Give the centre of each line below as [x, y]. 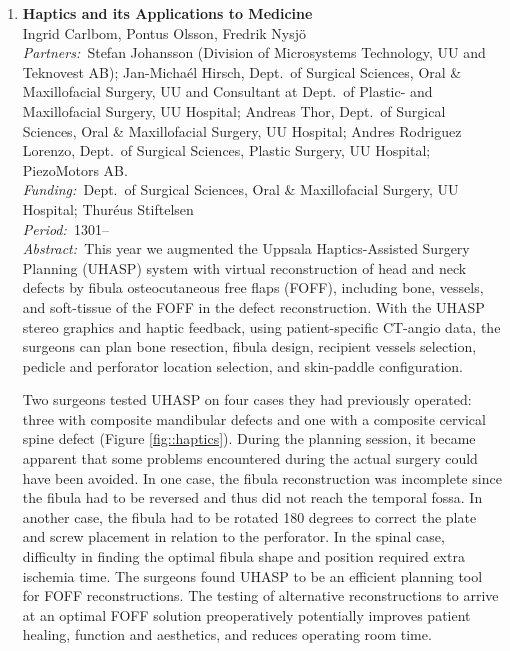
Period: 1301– [65, 228]
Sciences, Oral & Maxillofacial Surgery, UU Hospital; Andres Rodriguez [242, 130]
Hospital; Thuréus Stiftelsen [108, 208]
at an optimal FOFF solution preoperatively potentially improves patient [246, 614]
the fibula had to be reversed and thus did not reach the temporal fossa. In [252, 497]
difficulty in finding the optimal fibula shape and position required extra [243, 556]
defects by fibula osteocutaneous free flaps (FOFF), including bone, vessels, [253, 287]
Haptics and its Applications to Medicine [167, 13]
